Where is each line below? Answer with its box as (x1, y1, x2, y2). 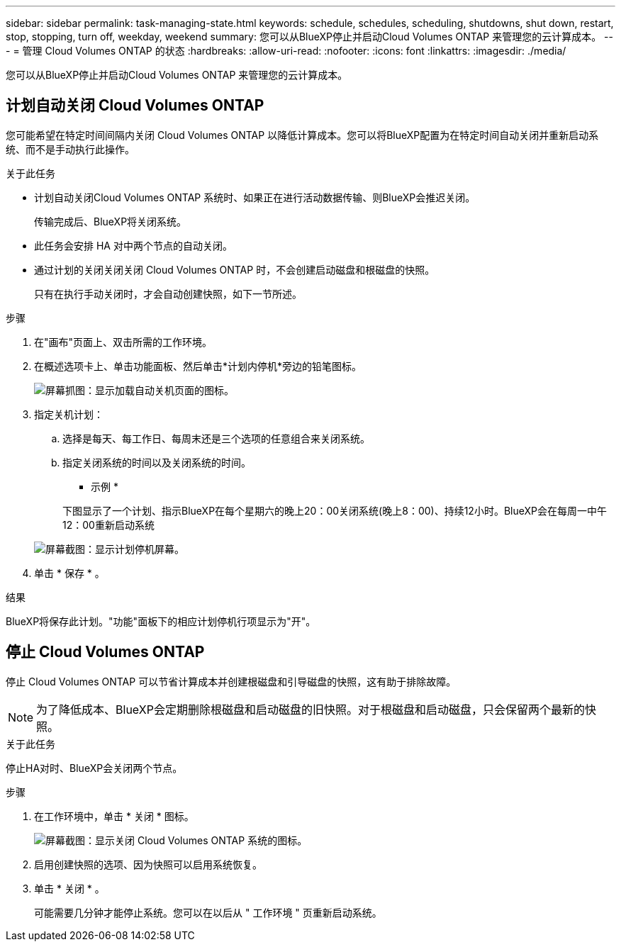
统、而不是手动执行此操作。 (6, 142, 135, 155)
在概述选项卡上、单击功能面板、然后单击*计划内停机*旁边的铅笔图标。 (34, 359, 362, 372)
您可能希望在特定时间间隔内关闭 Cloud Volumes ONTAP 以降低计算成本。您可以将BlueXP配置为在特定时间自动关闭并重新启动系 (6, 128, 599, 141)
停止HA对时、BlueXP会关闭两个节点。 (6, 761, 183, 774)
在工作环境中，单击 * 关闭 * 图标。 (34, 809, 194, 822)
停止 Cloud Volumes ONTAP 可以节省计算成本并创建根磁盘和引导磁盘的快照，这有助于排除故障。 (6, 675, 457, 688)
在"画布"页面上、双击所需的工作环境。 (34, 335, 213, 348)
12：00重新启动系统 (62, 518, 155, 531)
